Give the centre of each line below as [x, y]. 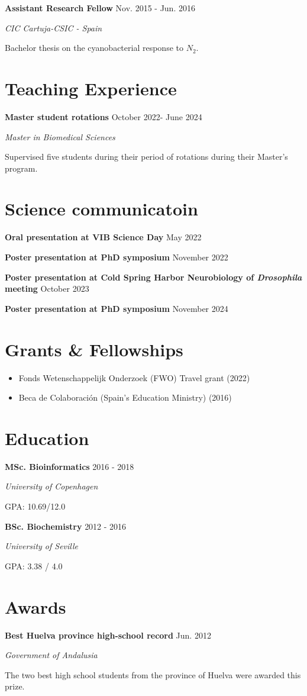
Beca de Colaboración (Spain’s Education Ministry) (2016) [125, 397]
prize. [15, 686]
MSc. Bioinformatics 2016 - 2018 [70, 466]
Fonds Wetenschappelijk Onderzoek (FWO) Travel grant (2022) [134, 377]
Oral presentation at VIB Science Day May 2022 [103, 237]
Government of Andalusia [51, 655]
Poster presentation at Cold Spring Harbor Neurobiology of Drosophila [153, 277]
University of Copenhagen [51, 486]
